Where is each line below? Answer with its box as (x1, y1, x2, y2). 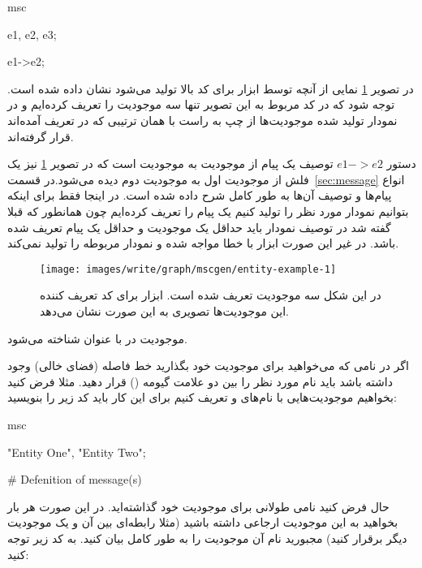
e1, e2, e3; (7, 25, 57, 42)
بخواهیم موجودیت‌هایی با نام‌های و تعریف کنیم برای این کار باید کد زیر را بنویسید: (7, 389, 397, 406)
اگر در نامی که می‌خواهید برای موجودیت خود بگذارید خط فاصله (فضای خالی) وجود (7, 357, 409, 374)
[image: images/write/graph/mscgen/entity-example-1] (40, 263, 337, 275)
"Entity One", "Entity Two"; (7, 443, 146, 460)
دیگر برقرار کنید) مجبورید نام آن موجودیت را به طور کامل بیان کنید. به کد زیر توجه (7, 529, 407, 546)
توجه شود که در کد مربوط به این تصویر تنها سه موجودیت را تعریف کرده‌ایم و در (7, 96, 395, 113)
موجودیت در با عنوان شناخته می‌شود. (7, 329, 187, 346)
